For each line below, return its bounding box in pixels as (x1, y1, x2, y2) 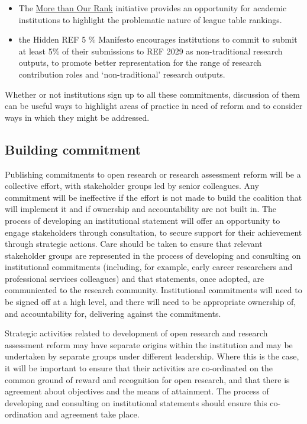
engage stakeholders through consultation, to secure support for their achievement (5, 226, 302, 238)
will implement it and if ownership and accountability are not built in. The (5, 203, 277, 215)
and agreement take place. (44, 408, 140, 420)
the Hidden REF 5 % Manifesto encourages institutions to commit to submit (18, 33, 298, 46)
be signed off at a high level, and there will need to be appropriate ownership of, (5, 295, 296, 308)
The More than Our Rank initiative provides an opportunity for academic (18, 2, 287, 14)
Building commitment (5, 140, 141, 158)
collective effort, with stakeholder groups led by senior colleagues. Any (5, 179, 259, 192)
